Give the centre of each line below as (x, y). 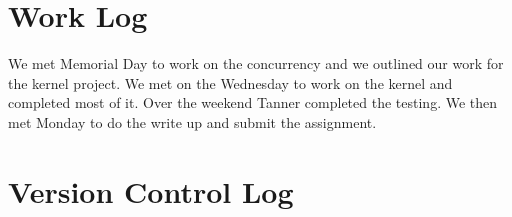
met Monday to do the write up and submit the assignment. (192, 121)
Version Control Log (151, 190)
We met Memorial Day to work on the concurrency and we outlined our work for (256, 63)
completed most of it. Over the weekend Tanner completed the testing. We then (253, 102)
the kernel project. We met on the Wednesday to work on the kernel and (230, 82)
